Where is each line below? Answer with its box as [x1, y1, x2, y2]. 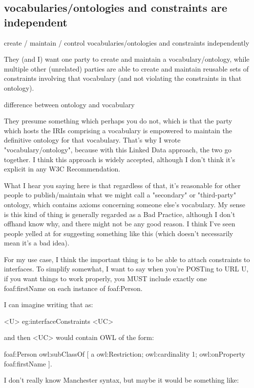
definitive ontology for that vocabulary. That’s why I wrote [4, 135, 181, 145]
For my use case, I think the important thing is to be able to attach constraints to [4, 254, 250, 264]
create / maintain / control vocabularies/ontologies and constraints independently [4, 37, 250, 48]
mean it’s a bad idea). [4, 238, 69, 248]
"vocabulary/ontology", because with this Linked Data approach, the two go [4, 144, 232, 154]
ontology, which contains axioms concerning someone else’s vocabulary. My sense [4, 199, 246, 209]
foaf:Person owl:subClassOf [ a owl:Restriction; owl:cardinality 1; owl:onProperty [4, 349, 245, 359]
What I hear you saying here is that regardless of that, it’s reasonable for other [4, 180, 241, 190]
